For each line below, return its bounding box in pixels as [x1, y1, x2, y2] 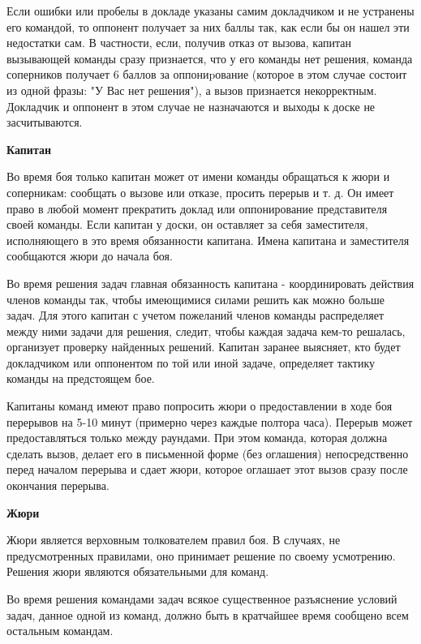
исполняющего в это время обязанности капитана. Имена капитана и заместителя [6, 231, 410, 248]
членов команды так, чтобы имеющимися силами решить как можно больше [6, 290, 384, 307]
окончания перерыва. [6, 477, 110, 494]
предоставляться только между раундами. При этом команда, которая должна [6, 429, 388, 446]
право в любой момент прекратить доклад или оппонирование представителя [6, 200, 388, 217]
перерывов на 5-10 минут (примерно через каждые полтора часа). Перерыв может [6, 413, 413, 430]
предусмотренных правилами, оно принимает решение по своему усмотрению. [6, 547, 396, 564]
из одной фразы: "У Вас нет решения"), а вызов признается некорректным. [6, 81, 377, 98]
